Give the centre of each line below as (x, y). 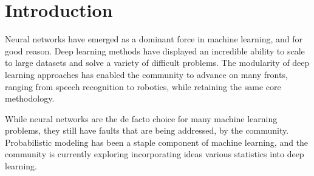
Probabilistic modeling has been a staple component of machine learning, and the (157, 142)
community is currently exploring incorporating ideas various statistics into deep (155, 154)
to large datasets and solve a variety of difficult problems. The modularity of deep (157, 63)
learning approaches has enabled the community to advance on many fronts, (146, 74)
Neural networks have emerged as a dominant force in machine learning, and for (154, 39)
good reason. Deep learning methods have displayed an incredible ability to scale (155, 51)
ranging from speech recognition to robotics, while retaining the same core (143, 86)
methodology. (30, 98)
